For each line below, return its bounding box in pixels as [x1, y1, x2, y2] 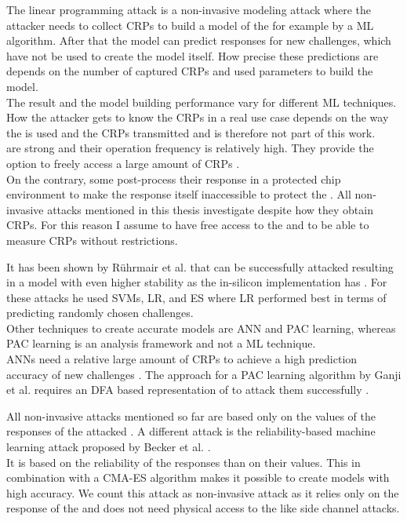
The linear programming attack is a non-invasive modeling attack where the [6, 2, 372, 17]
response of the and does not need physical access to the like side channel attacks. [6, 500, 400, 516]
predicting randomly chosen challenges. [6, 304, 194, 321]
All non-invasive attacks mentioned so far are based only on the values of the [6, 407, 376, 424]
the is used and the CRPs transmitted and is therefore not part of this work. [6, 124, 376, 140]
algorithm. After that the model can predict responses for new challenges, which [6, 32, 391, 49]
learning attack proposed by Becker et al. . [6, 439, 211, 455]
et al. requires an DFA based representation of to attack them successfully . [6, 381, 369, 398]
